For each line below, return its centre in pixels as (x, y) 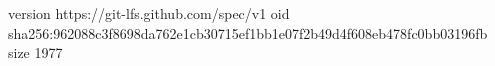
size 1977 (35, 52)
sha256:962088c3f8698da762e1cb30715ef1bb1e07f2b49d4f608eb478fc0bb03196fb (248, 32)
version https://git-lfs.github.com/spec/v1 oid (149, 13)
